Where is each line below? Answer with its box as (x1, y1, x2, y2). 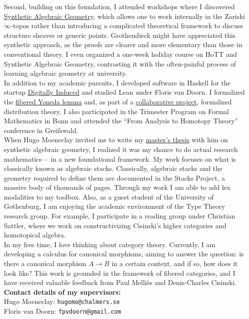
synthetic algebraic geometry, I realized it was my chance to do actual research (4, 144, 238, 154)
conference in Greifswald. (4, 125, 79, 135)
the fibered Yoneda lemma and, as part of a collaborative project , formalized (4, 96, 232, 106)
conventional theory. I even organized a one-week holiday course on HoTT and (4, 49, 237, 59)
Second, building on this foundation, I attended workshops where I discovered (4, 1, 235, 11)
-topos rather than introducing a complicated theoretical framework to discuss (11, 20, 243, 31)
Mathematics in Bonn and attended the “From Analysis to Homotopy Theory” (4, 116, 238, 126)
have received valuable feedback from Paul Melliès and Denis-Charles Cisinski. (4, 277, 237, 287)
